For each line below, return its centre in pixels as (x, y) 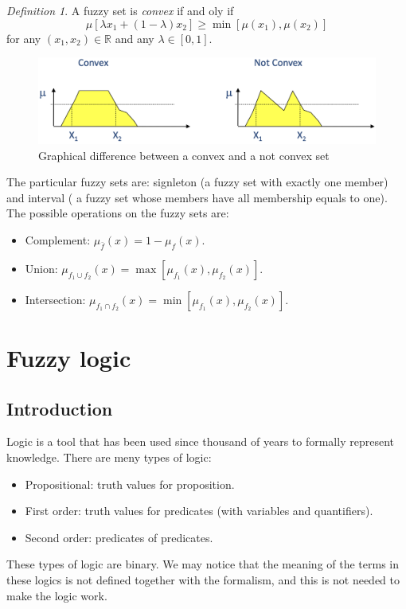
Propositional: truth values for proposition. (130, 484)
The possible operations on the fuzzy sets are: (118, 213)
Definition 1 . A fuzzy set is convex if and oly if (120, 10)
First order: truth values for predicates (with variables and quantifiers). (199, 511)
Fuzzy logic (69, 358)
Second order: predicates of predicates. (119, 537)
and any (135, 38)
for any (24, 38)
